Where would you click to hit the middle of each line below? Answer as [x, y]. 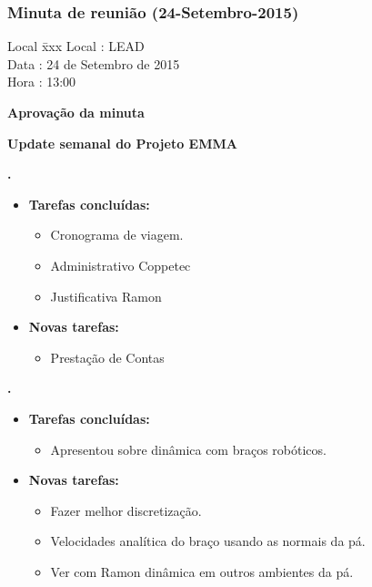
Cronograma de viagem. [117, 235]
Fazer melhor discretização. [126, 510]
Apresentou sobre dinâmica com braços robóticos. [188, 449]
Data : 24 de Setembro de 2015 [94, 63]
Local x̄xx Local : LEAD [76, 46]
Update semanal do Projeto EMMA [122, 143]
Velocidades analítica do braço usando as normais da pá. [208, 541]
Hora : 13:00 [42, 82]
